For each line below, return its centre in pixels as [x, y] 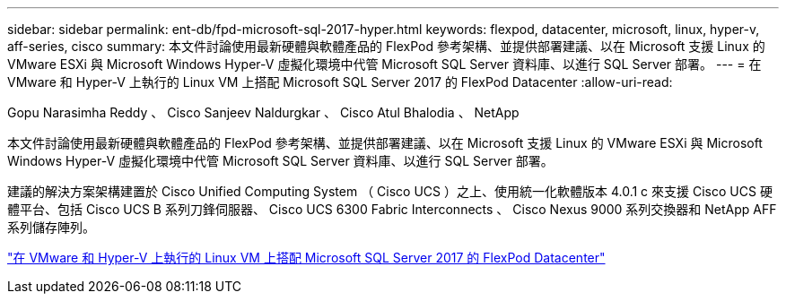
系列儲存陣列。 [51, 227]
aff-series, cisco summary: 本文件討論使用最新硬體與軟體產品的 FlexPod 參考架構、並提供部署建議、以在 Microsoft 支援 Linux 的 [386, 46]
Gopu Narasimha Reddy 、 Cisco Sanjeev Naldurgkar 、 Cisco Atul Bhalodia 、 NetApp [263, 112]
